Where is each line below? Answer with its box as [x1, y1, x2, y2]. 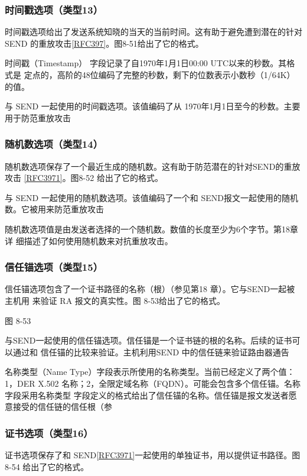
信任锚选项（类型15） [5, 260, 103, 274]
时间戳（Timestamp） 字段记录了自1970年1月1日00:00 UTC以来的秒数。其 [5, 57, 287, 69]
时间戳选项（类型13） [5, 2, 103, 17]
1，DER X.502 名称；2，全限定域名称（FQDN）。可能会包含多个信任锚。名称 [5, 377, 301, 389]
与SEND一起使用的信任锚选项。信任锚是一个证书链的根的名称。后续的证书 [5, 334, 292, 347]
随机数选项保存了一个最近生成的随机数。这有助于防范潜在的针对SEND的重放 [5, 160, 301, 172]
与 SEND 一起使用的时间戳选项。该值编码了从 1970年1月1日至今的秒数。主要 [5, 100, 301, 112]
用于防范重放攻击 [5, 111, 71, 124]
